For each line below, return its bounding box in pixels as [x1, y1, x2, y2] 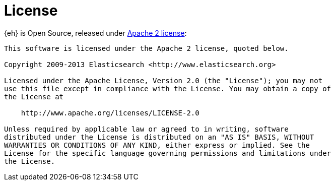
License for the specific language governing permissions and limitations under [4, 149, 331, 157]
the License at [4, 92, 64, 101]
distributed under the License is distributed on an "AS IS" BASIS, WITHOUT [4, 133, 314, 141]
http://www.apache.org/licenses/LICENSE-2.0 [21, 108, 199, 117]
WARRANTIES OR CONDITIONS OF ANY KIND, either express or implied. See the [4, 141, 310, 149]
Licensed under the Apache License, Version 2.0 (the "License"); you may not [4, 76, 323, 85]
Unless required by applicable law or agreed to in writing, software [4, 125, 289, 133]
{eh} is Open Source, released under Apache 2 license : [4, 28, 187, 37]
